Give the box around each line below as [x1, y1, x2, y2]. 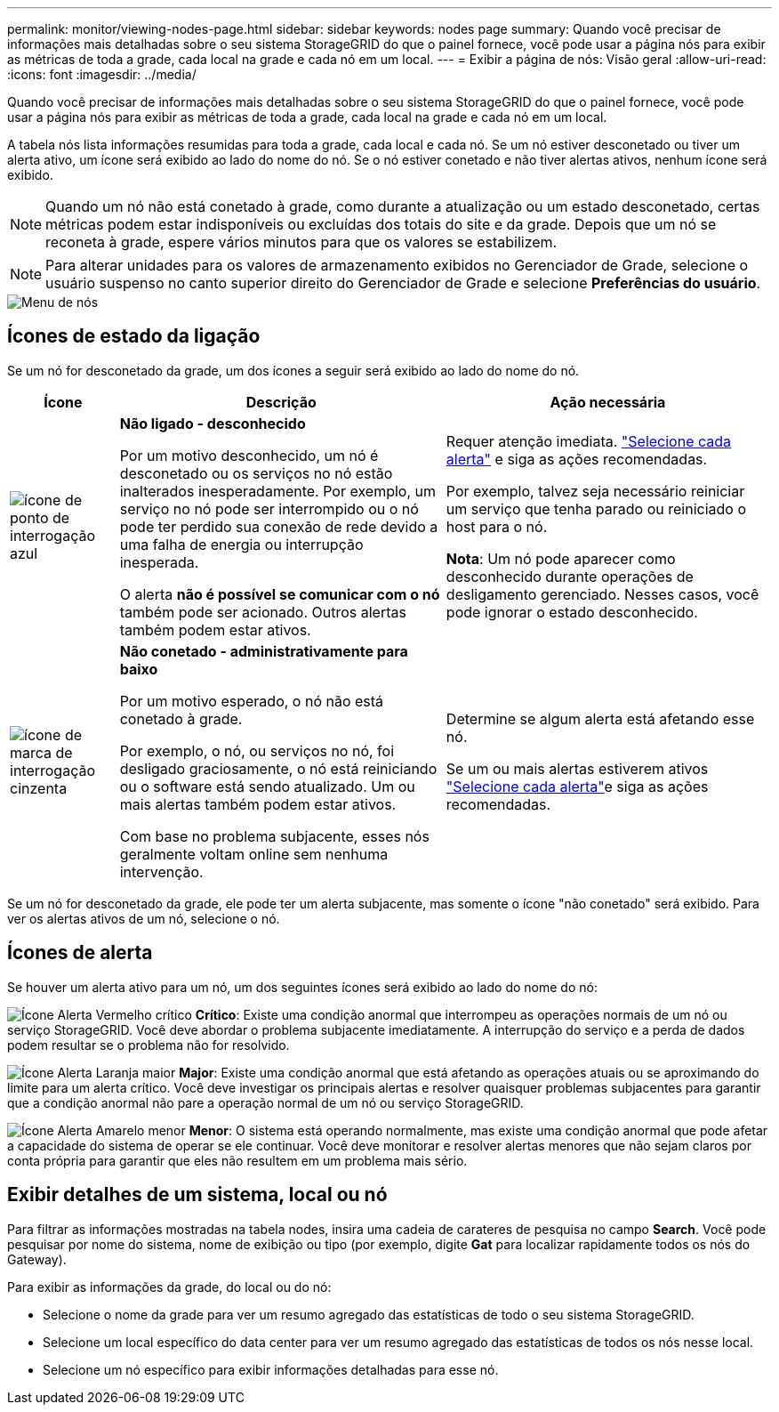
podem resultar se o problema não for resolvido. [7, 1037, 290, 1053]
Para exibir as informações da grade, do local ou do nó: [7, 1279, 332, 1295]
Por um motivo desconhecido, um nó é [119, 446, 379, 464]
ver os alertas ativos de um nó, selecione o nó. [7, 910, 280, 926]
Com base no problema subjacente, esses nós [119, 827, 430, 845]
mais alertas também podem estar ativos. [119, 795, 397, 813]
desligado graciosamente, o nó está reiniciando [119, 759, 438, 778]
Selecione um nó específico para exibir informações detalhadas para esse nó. [43, 1361, 499, 1377]
